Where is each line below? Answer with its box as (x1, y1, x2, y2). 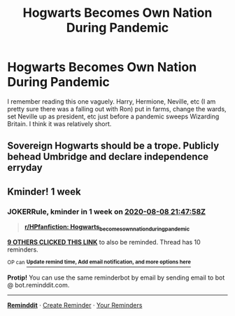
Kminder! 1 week (7, 186, 82, 198)
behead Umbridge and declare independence (7, 151, 209, 163)
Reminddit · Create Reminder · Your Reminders (7, 301, 143, 310)
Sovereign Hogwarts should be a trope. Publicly (7, 140, 220, 152)
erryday (7, 162, 43, 174)
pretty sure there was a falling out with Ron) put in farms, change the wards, (7, 104, 227, 113)
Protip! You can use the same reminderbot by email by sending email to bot (7, 273, 225, 282)
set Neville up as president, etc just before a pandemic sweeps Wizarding (7, 112, 220, 121)
